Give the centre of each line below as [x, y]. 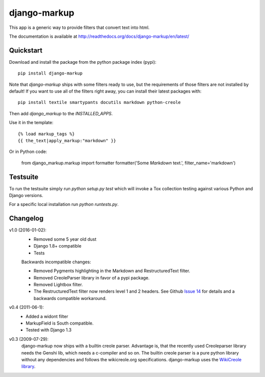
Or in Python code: [28, 151]
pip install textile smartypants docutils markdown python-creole [99, 102]
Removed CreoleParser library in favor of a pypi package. [92, 277]
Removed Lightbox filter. [58, 285]
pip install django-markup [50, 73]
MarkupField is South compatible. [60, 323]
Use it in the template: [31, 123]
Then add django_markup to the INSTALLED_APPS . [61, 113]
